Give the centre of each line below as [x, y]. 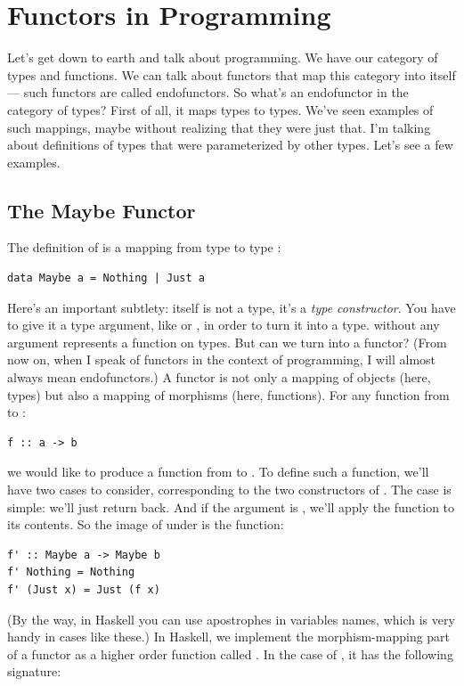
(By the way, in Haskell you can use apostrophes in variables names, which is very [231, 619]
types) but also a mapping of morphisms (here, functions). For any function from [228, 394]
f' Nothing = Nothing [71, 572]
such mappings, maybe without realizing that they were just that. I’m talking [219, 127]
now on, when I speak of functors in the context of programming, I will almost [222, 359]
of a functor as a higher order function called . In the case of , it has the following [230, 653]
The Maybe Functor [102, 210]
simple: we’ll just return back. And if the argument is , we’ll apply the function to [231, 506]
